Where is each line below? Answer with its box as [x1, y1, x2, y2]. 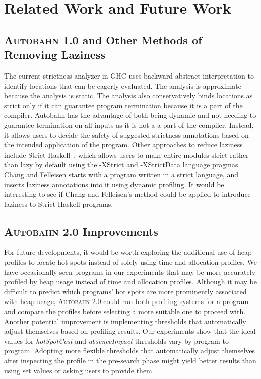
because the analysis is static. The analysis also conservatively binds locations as [4, 90, 253, 101]
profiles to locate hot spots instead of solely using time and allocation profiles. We [4, 257, 257, 267]
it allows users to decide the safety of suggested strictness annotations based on [4, 129, 249, 140]
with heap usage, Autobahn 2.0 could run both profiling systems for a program [4, 296, 249, 307]
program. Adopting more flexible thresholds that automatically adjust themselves [4, 345, 255, 356]
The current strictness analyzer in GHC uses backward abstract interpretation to [4, 70, 254, 81]
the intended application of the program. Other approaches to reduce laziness [4, 139, 243, 150]
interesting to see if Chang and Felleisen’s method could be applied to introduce [4, 189, 251, 199]
